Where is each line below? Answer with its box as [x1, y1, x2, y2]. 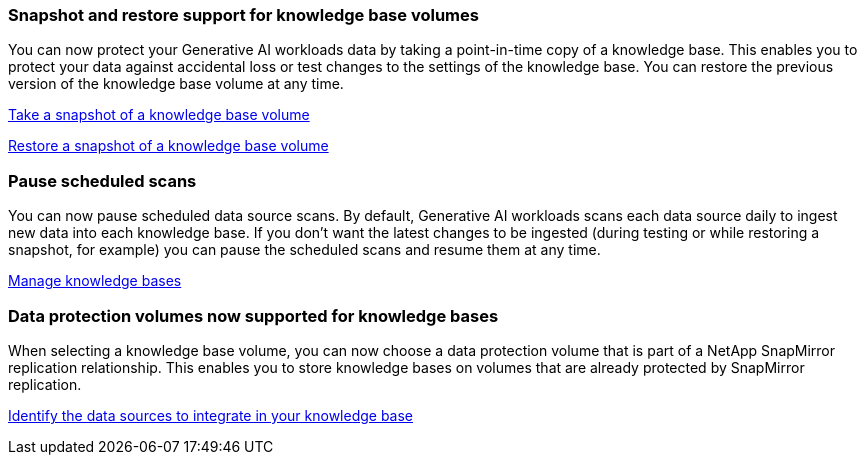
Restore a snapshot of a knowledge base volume [8, 137, 329, 155]
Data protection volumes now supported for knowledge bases [8, 305, 499, 326]
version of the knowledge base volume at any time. [8, 75, 344, 93]
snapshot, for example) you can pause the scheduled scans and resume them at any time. [8, 241, 601, 259]
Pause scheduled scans [8, 170, 197, 191]
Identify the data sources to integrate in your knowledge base [8, 406, 414, 424]
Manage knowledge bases [8, 272, 182, 290]
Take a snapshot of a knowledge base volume [8, 106, 310, 124]
